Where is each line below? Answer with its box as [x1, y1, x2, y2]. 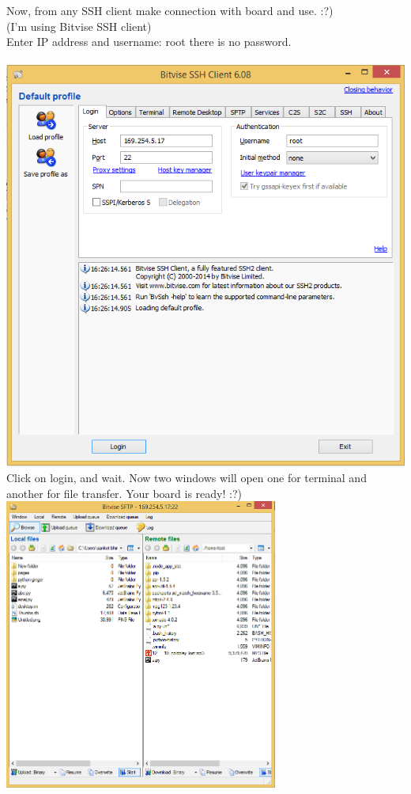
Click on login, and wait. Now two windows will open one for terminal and [6, 469, 367, 486]
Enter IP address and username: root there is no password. [6, 33, 292, 50]
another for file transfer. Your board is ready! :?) [6, 484, 242, 501]
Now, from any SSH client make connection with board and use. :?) [6, 2, 334, 18]
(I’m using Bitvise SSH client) [6, 17, 152, 34]
